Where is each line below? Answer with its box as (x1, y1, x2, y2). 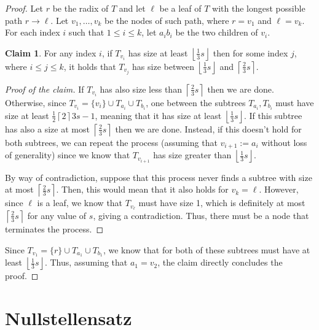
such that (68, 26, 104, 39)
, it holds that (63, 59, 116, 72)
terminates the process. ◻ (5, 222, 104, 235)
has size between (132, 59, 194, 72)
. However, (259, 183, 299, 196)
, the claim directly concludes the (157, 256, 283, 269)
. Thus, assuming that (44, 256, 128, 269)
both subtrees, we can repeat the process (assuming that (5, 136, 218, 148)
